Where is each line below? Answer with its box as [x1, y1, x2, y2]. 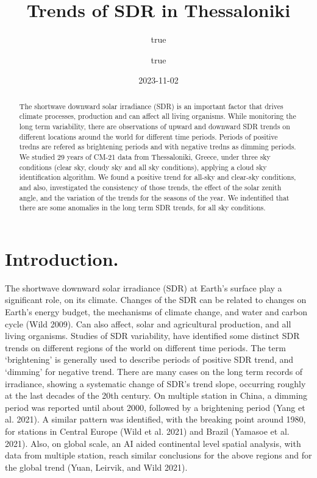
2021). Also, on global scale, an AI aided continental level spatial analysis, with [5, 437, 301, 449]
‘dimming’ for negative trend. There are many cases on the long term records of [5, 365, 303, 378]
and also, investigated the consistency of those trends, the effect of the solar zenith [19, 182, 282, 192]
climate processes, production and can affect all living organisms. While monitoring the [19, 111, 296, 121]
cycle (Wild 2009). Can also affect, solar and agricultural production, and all [5, 317, 291, 330]
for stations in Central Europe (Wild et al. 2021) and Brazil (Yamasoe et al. [5, 424, 290, 437]
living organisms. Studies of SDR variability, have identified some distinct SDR [5, 329, 300, 342]
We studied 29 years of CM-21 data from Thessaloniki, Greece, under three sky [19, 151, 271, 162]
